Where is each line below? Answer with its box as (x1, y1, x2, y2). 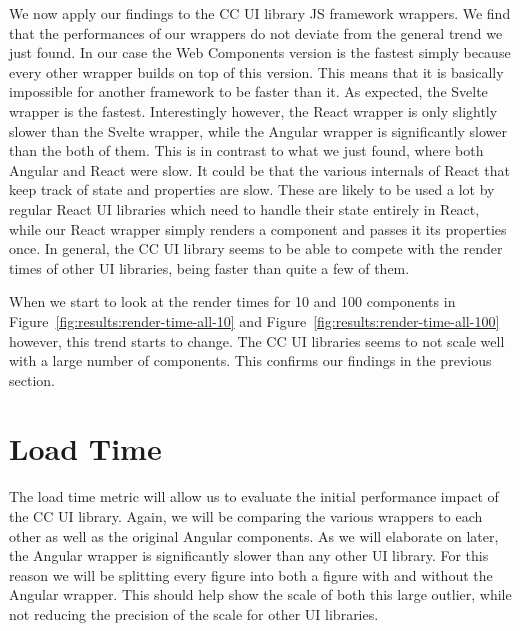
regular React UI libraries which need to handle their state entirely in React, (9, 198, 480, 219)
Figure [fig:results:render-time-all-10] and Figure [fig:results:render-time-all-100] (9, 310, 500, 331)
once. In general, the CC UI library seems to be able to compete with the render (9, 238, 503, 259)
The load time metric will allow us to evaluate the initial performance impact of (9, 486, 499, 507)
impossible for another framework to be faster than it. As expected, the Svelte (9, 81, 488, 102)
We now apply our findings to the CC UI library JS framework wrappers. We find (9, 3, 511, 23)
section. (9, 369, 55, 390)
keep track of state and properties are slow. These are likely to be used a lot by (9, 179, 495, 200)
